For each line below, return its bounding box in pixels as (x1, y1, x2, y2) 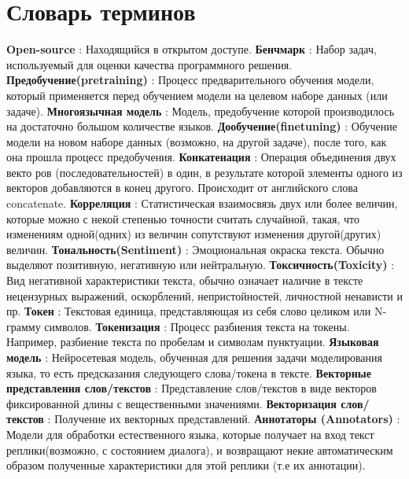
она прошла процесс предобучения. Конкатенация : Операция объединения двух (6, 149, 396, 165)
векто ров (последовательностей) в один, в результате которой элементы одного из (6, 164, 403, 180)
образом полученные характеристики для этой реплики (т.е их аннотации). (6, 457, 366, 473)
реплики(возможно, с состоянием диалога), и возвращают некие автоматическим (6, 441, 393, 458)
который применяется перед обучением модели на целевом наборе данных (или (6, 87, 388, 103)
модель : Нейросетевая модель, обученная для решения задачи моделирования (6, 349, 382, 365)
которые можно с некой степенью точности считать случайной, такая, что (6, 210, 360, 227)
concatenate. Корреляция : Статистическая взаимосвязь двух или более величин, (6, 195, 398, 212)
